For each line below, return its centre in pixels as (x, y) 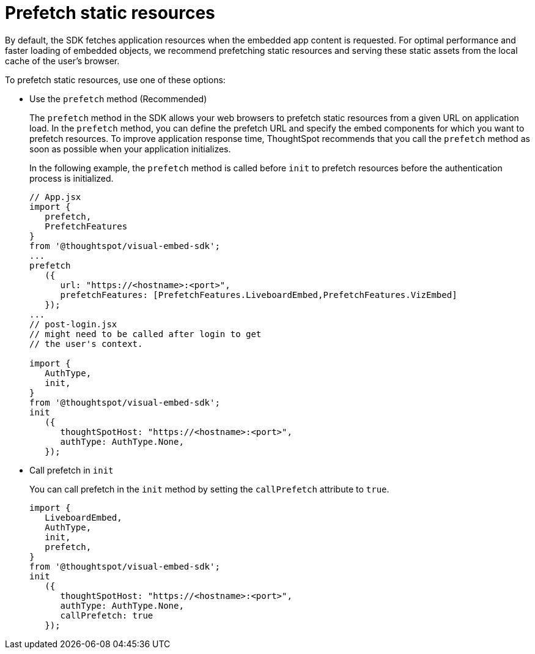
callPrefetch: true (107, 615)
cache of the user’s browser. (62, 61)
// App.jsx (55, 197)
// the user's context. (86, 344)
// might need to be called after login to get (146, 334)
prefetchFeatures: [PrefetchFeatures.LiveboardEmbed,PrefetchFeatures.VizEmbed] (259, 295)
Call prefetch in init (72, 470)
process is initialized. (72, 178)
